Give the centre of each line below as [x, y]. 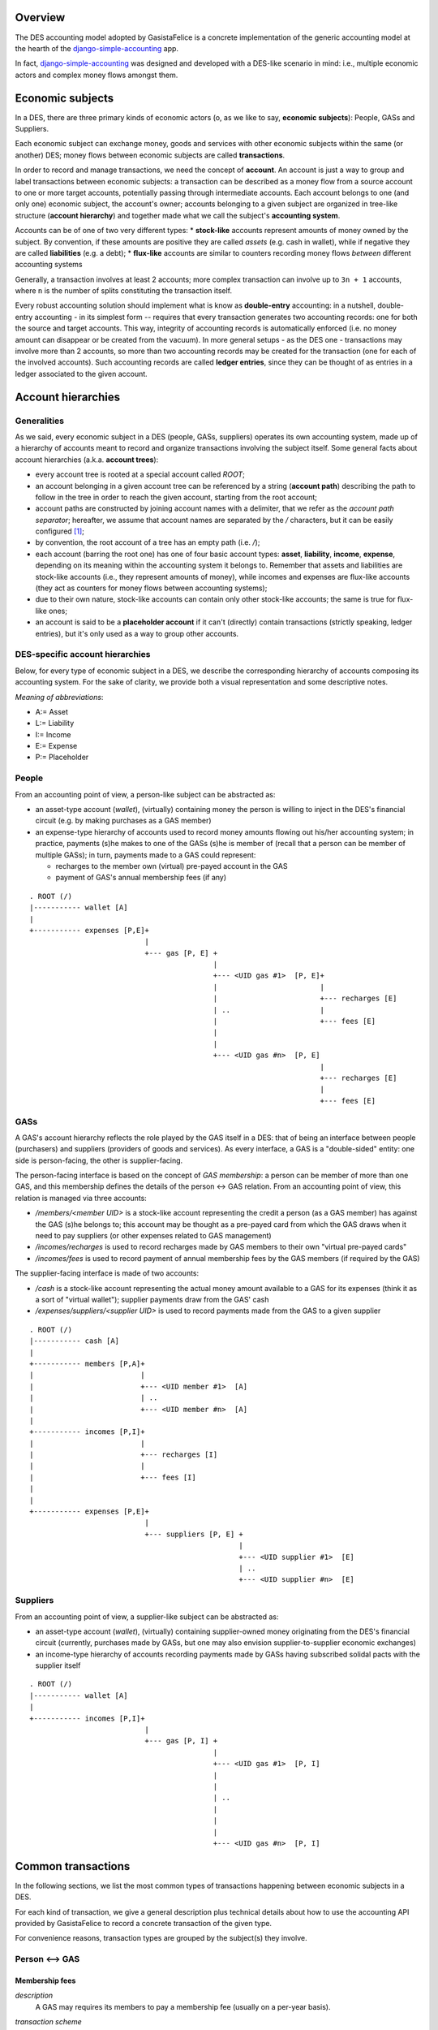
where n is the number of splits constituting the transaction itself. [124, 291]
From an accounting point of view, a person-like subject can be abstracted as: [145, 794]
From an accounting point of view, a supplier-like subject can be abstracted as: [147, 1617]
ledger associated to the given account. [81, 374]
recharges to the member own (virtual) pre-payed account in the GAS [172, 866]
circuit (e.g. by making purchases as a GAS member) [123, 821]
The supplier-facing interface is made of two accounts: [107, 1273]
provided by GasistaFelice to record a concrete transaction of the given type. [143, 1923]
